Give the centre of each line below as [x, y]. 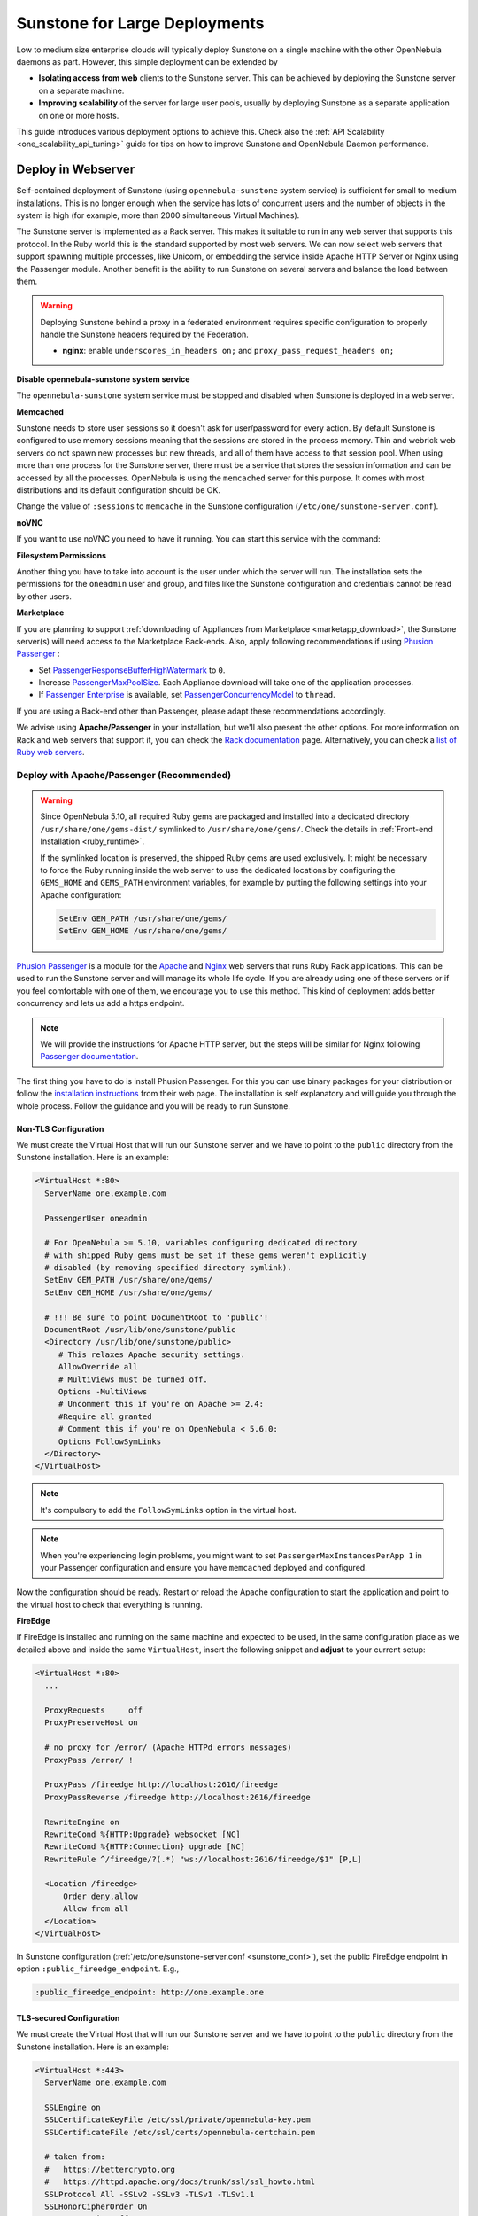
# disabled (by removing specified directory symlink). [168, 1268]
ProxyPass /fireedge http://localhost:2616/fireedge [161, 1785]
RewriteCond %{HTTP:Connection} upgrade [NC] [145, 1847]
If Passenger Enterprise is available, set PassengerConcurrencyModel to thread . [187, 695]
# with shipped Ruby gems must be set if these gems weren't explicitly [206, 1255]
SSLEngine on [73, 2107]
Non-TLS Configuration [60, 1128]
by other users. [44, 596]
